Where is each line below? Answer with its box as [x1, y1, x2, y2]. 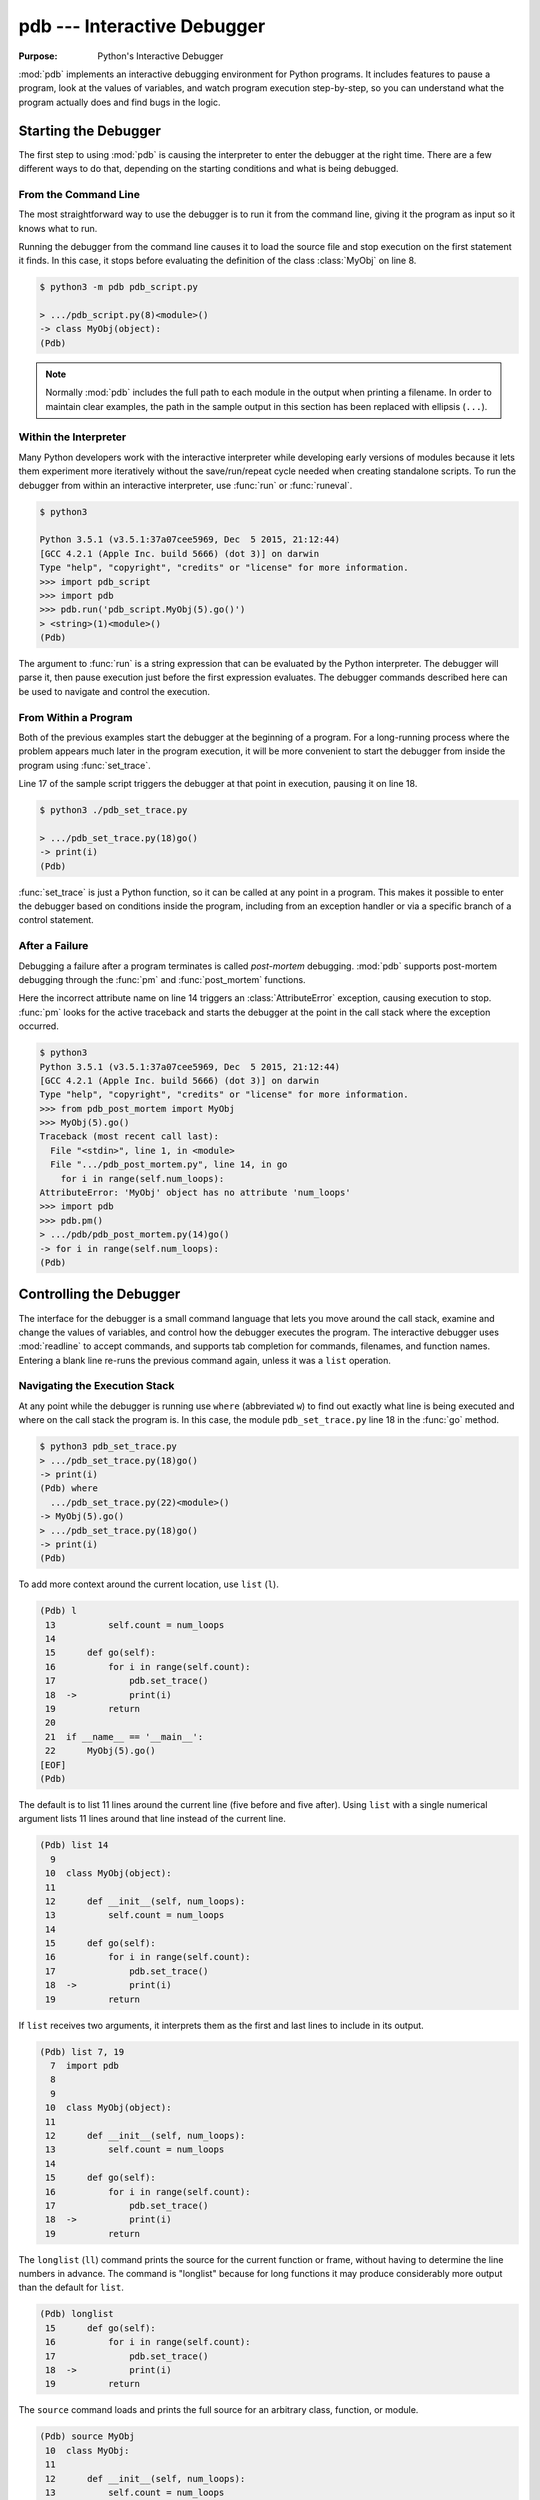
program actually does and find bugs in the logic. [18, 96, 221, 108]
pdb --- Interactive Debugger [18, 15, 266, 37]
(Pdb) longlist [39, 2308, 114, 2320]
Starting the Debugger [18, 122, 162, 139]
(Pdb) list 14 [39, 1840, 109, 1851]
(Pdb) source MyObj [39, 2431, 135, 2442]
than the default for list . [18, 2281, 124, 2294]
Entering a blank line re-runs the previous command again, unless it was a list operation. [18, 1354, 392, 1366]
